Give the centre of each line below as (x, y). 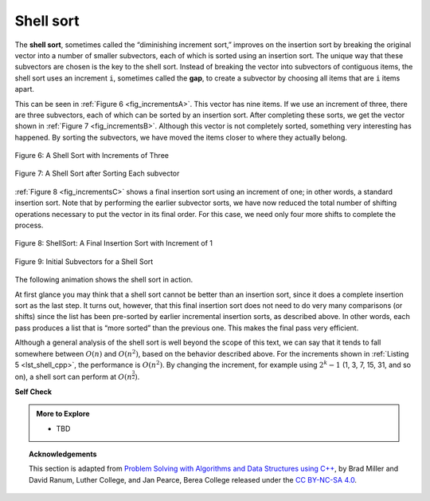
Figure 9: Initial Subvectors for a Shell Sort (84, 261)
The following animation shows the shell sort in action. (104, 280)
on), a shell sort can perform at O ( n (74, 377)
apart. (25, 89)
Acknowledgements (63, 454)
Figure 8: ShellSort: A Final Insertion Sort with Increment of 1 (113, 243)
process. (29, 225)
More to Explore (63, 414)
